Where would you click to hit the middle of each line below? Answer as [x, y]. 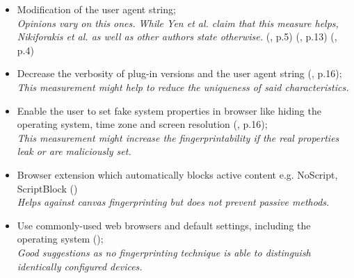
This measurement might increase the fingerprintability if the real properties [178, 137]
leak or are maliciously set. [74, 151]
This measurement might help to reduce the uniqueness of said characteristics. [183, 87]
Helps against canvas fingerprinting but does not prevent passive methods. [173, 202]
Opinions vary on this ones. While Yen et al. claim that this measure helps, [178, 23]
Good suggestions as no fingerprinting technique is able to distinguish [164, 252]
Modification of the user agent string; [96, 9]
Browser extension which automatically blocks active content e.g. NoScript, [177, 174]
